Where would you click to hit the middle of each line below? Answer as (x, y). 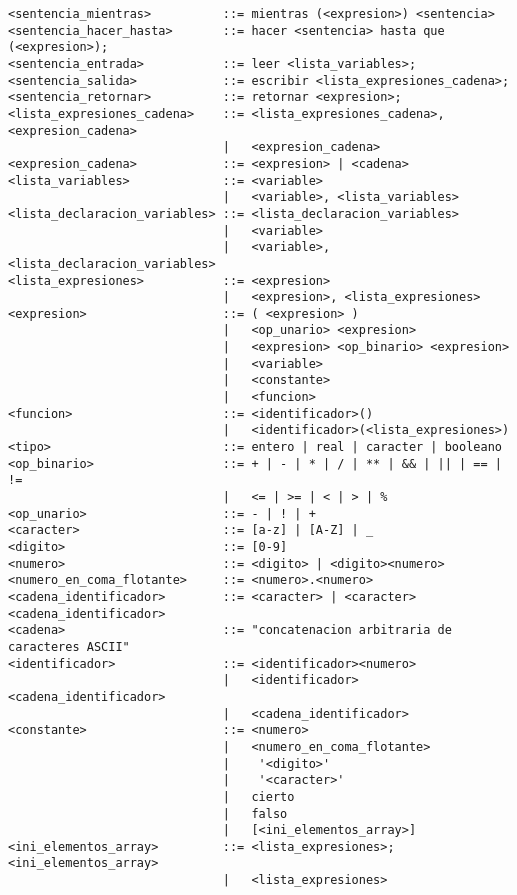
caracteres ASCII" (69, 646)
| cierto (258, 796)
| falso (255, 813)
